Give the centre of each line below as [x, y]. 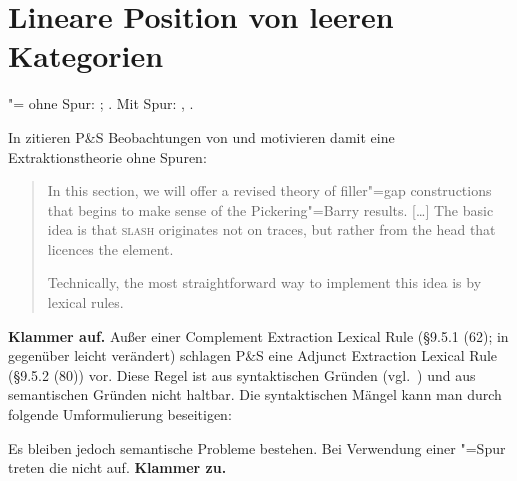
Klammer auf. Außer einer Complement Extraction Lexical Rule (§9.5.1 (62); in [258, 335]
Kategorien [86, 55]
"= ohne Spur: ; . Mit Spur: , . [101, 103]
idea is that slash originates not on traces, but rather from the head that [271, 229]
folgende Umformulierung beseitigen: [120, 414]
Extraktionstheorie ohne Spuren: [107, 156]
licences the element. [110, 248]
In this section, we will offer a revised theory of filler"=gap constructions [269, 190]
